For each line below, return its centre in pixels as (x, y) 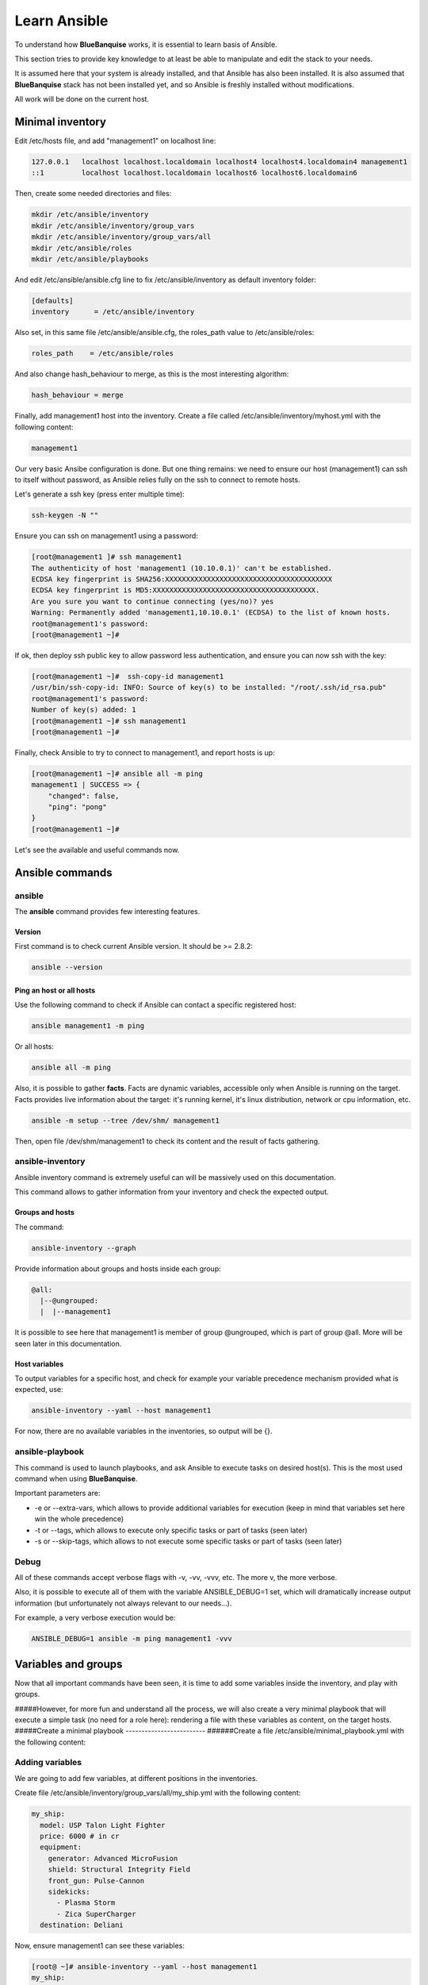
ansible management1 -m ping (88, 1026)
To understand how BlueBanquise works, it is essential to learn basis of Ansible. (146, 44)
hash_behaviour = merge (78, 395)
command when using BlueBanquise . (76, 1478)
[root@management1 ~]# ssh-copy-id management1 (128, 676)
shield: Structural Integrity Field (119, 1869)
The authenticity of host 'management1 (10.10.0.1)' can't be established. (182, 568)
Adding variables (48, 1763)
